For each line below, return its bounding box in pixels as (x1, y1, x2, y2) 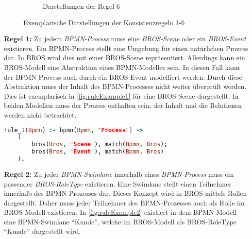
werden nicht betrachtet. (4, 109, 77, 119)
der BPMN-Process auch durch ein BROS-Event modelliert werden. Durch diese (4, 71, 242, 82)
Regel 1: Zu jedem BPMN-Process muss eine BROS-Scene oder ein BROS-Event (4, 34, 246, 44)
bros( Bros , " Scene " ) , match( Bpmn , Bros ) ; (32, 141, 168, 148)
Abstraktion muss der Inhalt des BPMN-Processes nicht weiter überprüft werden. (4, 81, 247, 91)
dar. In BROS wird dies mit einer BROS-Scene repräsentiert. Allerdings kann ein (4, 52, 245, 63)
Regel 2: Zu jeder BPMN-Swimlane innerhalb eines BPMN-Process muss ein (4, 169, 234, 179)
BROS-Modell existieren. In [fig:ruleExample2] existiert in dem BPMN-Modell (4, 207, 237, 217)
